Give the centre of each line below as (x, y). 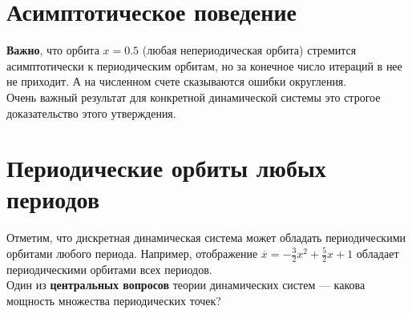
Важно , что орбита (53, 50)
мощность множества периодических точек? (114, 301)
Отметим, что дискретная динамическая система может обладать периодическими (206, 238)
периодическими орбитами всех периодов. (109, 269)
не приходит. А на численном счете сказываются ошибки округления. (177, 81)
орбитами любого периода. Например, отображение (132, 253)
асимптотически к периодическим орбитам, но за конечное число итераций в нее (204, 65)
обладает (378, 253)
